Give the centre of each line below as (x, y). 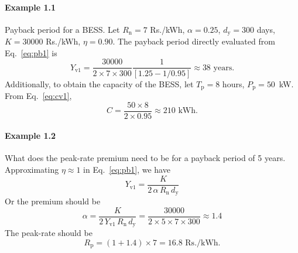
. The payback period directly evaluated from (194, 41)
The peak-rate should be (49, 233)
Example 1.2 (30, 136)
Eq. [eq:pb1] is (31, 52)
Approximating (32, 169)
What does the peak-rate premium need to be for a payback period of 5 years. (145, 158)
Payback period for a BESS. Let (62, 29)
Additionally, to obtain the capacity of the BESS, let (99, 83)
